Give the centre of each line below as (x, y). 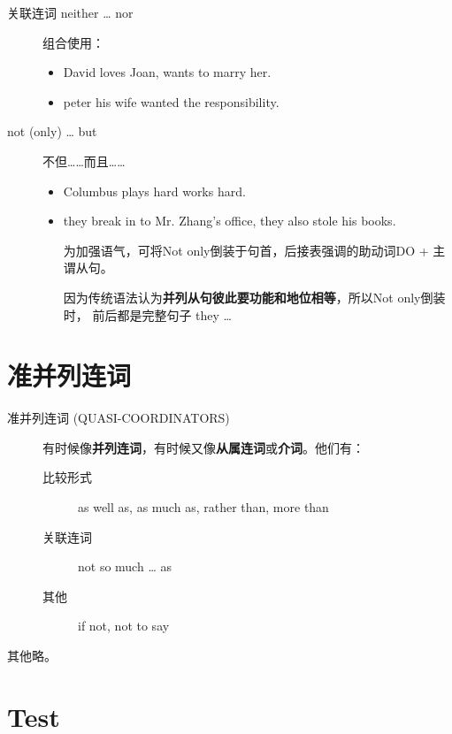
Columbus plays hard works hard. (154, 191)
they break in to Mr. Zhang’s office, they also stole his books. (230, 221)
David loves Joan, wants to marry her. (167, 72)
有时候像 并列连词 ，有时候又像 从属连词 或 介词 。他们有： (203, 447)
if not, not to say (124, 626)
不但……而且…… (84, 161)
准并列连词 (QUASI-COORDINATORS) (119, 418)
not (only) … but (52, 131)
